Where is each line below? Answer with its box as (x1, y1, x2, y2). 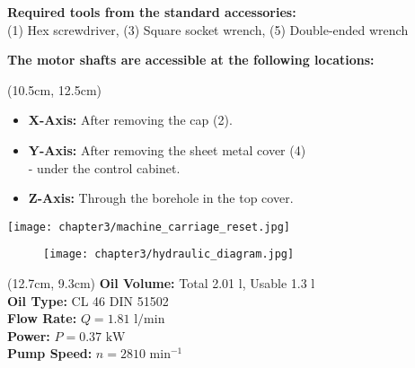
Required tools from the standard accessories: (7, 3, 296, 21)
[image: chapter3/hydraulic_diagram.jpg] (43, 248, 295, 261)
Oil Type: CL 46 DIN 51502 (7, 291, 169, 310)
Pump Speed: (7, 344, 93, 363)
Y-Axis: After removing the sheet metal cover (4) (28, 140, 306, 159)
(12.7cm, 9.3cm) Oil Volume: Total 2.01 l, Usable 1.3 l (7, 274, 315, 293)
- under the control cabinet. (28, 158, 181, 177)
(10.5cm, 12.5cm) (7, 80, 102, 99)
